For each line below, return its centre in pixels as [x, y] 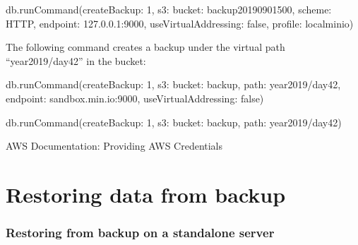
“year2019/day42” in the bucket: [76, 60]
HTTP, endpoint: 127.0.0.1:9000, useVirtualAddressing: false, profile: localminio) [180, 23]
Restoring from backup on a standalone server [140, 233]
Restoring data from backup [146, 194]
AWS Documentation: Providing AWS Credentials [114, 146]
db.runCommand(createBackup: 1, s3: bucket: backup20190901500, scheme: [169, 9]
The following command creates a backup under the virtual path [145, 47]
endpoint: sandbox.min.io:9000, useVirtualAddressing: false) [135, 98]
